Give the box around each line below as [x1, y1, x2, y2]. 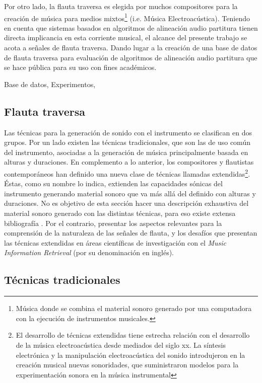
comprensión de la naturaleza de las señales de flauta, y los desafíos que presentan [4, 227, 257, 238]
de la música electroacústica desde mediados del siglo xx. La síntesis [16, 339, 226, 350]
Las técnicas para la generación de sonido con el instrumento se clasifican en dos [4, 127, 252, 137]
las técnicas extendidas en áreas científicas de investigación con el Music [4, 237, 227, 248]
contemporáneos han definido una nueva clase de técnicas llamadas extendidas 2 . [4, 167, 250, 179]
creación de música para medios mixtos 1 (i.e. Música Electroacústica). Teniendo [4, 11, 250, 23]
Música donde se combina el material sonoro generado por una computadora [16, 303, 252, 314]
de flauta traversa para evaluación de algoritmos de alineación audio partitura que [4, 52, 257, 62]
